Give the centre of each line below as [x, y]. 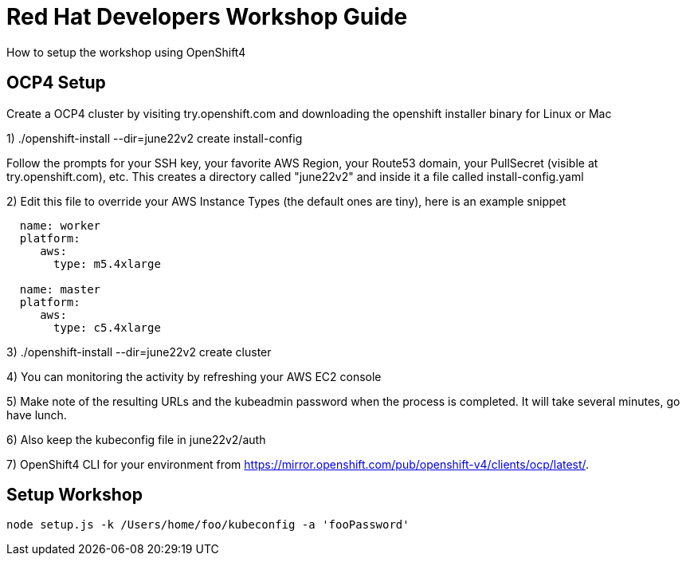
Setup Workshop [74, 495]
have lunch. [37, 415]
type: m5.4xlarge [107, 263]
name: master [60, 289]
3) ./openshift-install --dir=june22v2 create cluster [139, 352]
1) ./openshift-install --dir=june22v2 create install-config [155, 138]
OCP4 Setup [56, 83]
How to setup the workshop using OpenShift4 [126, 52]
